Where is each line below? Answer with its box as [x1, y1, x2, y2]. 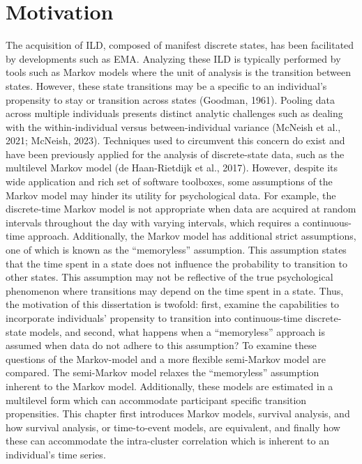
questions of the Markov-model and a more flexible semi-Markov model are [6, 351, 326, 366]
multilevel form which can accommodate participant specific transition [6, 392, 307, 407]
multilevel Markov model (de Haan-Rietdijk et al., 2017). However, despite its [6, 160, 338, 175]
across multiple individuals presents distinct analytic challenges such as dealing [6, 106, 343, 121]
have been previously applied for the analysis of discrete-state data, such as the [6, 146, 345, 161]
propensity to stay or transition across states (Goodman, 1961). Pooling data [6, 92, 335, 107]
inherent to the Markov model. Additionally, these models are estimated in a [6, 378, 333, 393]
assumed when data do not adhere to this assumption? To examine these [6, 338, 317, 353]
